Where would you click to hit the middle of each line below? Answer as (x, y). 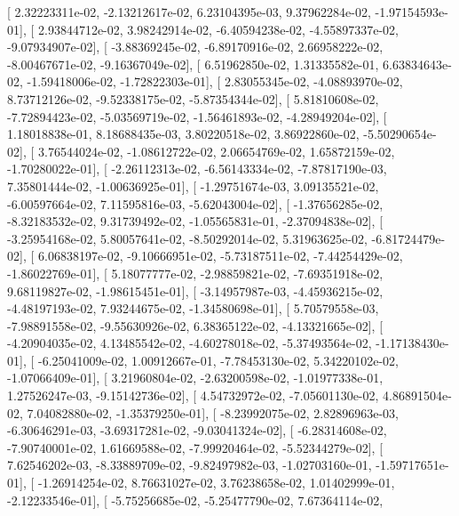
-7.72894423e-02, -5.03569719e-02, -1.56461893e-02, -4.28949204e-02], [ (197, 116)
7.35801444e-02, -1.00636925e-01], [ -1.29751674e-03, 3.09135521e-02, (193, 185)
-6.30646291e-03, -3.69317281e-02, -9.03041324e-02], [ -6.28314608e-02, (197, 430)
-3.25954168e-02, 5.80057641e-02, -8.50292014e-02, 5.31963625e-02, (187, 238)
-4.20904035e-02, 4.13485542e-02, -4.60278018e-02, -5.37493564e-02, (190, 343)
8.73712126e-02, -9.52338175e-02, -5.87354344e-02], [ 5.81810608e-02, (193, 98)
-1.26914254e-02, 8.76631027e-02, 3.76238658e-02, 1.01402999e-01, (216, 483)
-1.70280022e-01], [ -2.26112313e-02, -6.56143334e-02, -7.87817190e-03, (197, 169)
